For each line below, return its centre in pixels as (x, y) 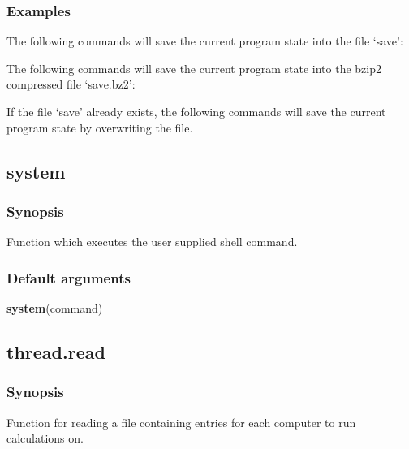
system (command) (55, 308)
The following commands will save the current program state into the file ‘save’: (205, 41)
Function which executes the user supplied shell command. (152, 242)
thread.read (56, 351)
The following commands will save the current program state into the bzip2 (194, 68)
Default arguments (69, 277)
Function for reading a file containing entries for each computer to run (181, 422)
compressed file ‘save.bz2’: (71, 84)
